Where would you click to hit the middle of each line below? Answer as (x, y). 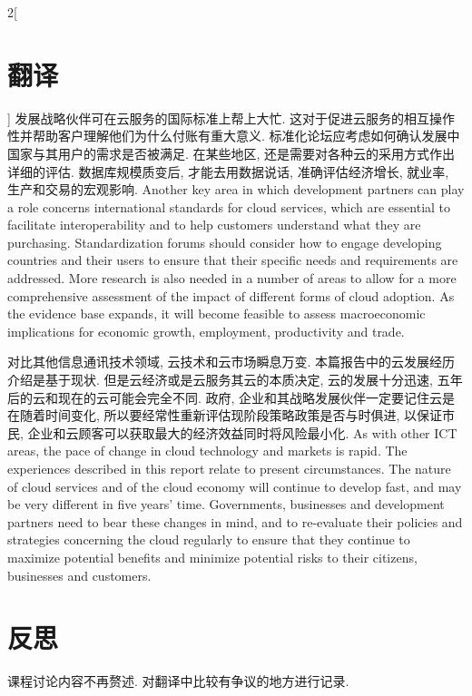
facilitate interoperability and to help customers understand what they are (214, 225)
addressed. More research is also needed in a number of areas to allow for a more (232, 278)
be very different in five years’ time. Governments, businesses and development (226, 504)
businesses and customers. (79, 575)
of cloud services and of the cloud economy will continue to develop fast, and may (235, 486)
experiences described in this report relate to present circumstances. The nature (229, 468)
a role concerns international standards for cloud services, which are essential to (229, 206)
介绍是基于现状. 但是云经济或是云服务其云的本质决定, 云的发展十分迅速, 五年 (235, 380)
